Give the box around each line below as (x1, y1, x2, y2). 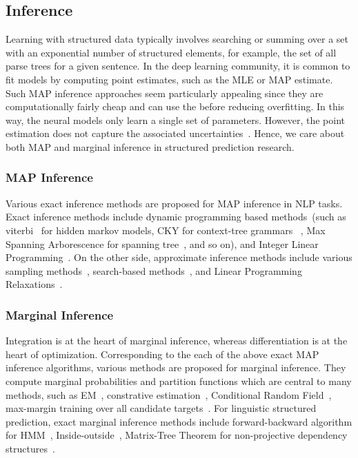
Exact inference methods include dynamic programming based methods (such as (6, 209, 346, 224)
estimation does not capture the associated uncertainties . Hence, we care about (6, 126, 345, 140)
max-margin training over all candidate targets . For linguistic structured (6, 401, 317, 415)
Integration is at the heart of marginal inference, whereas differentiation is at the (6, 333, 348, 348)
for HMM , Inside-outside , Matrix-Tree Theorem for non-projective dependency (6, 428, 348, 442)
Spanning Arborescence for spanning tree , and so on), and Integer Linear (6, 236, 319, 251)
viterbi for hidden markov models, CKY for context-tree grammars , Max (6, 222, 326, 237)
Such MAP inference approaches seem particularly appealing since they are (6, 85, 324, 100)
